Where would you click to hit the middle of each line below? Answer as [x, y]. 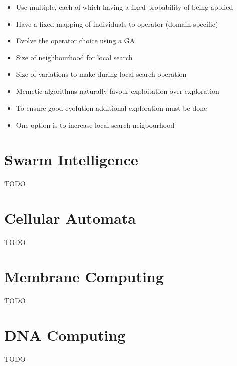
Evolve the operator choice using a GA [75, 40]
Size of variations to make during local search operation [101, 74]
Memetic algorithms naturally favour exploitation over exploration [117, 91]
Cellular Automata [70, 218]
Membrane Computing [84, 276]
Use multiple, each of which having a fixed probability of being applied [125, 7]
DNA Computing [65, 335]
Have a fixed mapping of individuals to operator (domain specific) [117, 23]
